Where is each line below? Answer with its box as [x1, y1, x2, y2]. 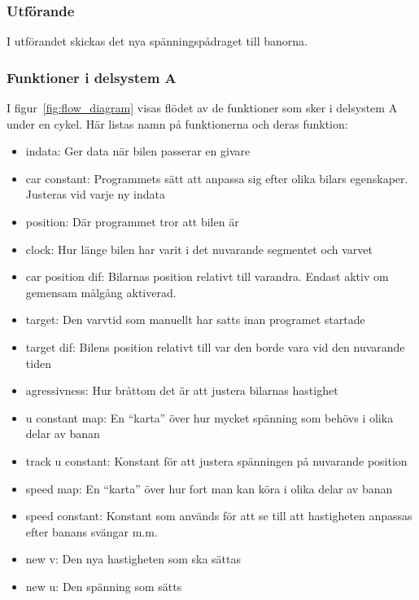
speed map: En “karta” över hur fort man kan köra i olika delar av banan [25, 480, 393, 497]
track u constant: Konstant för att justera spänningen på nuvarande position [25, 452, 408, 469]
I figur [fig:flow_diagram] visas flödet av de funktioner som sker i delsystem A [7, 99, 398, 116]
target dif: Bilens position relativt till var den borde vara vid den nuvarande [25, 338, 405, 355]
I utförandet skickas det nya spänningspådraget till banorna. [7, 33, 308, 50]
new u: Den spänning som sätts [25, 577, 182, 594]
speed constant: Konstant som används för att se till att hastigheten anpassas [25, 507, 412, 524]
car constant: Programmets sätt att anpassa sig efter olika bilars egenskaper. [25, 169, 408, 186]
